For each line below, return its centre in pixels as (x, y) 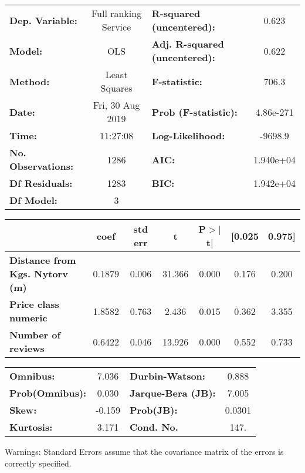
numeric (28, 318)
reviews (27, 348)
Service (116, 27)
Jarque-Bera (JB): (172, 393)
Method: (30, 81)
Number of (35, 335)
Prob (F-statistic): (194, 112)
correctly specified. (38, 463)
